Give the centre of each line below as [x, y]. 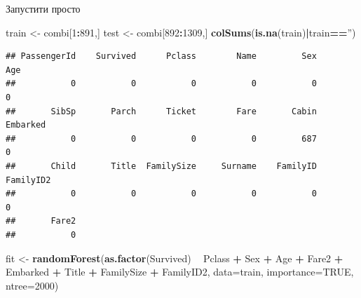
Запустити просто [43, 8]
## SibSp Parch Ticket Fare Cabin [161, 111]
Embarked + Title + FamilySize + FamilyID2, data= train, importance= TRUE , [180, 272]
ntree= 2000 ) [32, 285]
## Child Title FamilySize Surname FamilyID [161, 166]
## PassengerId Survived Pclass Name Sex [161, 56]
